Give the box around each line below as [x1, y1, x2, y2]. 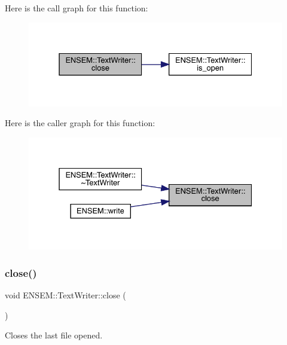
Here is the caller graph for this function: [5, 117, 155, 129]
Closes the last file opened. [5, 329, 103, 341]
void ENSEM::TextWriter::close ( [5, 289, 126, 301]
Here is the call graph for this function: [5, 2, 148, 14]
